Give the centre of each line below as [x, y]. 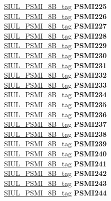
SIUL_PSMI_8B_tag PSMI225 [55, 6]
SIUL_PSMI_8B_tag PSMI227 [55, 26]
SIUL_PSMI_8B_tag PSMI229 [55, 45]
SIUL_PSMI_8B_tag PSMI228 [55, 35]
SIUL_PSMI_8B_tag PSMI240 [55, 153]
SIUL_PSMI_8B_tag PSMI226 [55, 16]
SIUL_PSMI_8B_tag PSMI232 [55, 75]
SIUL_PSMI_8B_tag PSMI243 [55, 183]
